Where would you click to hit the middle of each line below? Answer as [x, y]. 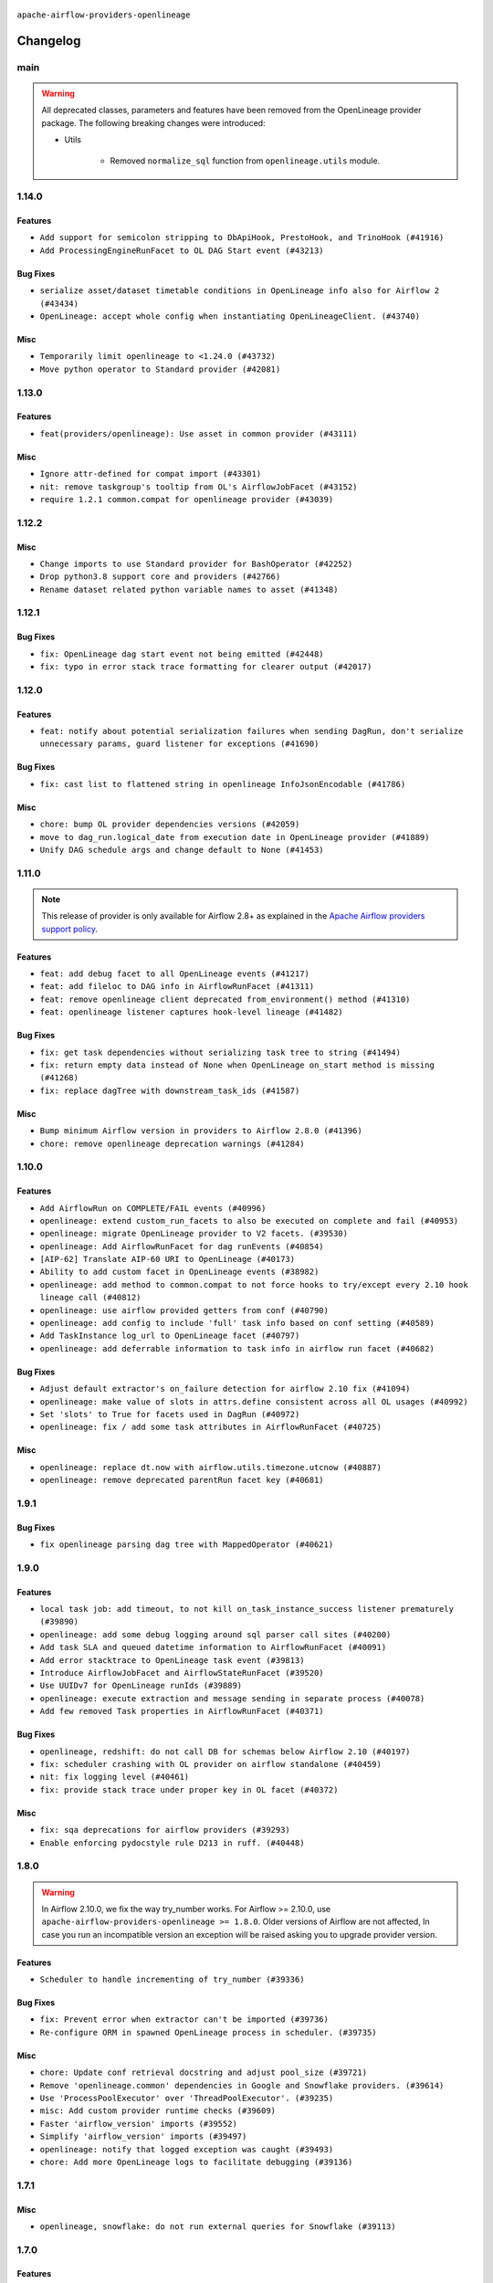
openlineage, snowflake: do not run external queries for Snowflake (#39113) [218, 2226]
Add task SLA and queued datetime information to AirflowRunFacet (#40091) [213, 1647]
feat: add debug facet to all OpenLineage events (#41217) [175, 974]
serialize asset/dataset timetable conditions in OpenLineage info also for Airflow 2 [240, 291]
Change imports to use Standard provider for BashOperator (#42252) [196, 563]
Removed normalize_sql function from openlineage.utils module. [245, 161]
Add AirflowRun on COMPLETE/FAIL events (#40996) [153, 1208]
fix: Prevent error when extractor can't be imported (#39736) [184, 2020]
